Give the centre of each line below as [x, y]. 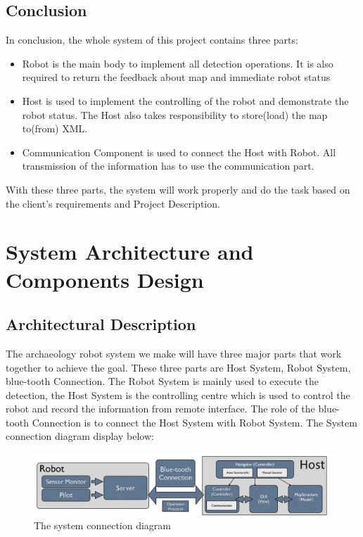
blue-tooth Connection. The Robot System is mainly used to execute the [162, 381]
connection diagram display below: [80, 436]
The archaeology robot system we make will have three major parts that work [174, 353]
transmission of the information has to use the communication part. [168, 166]
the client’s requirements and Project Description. [113, 203]
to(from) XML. [55, 128]
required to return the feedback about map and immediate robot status [176, 77]
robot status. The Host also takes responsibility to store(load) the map [175, 114]
